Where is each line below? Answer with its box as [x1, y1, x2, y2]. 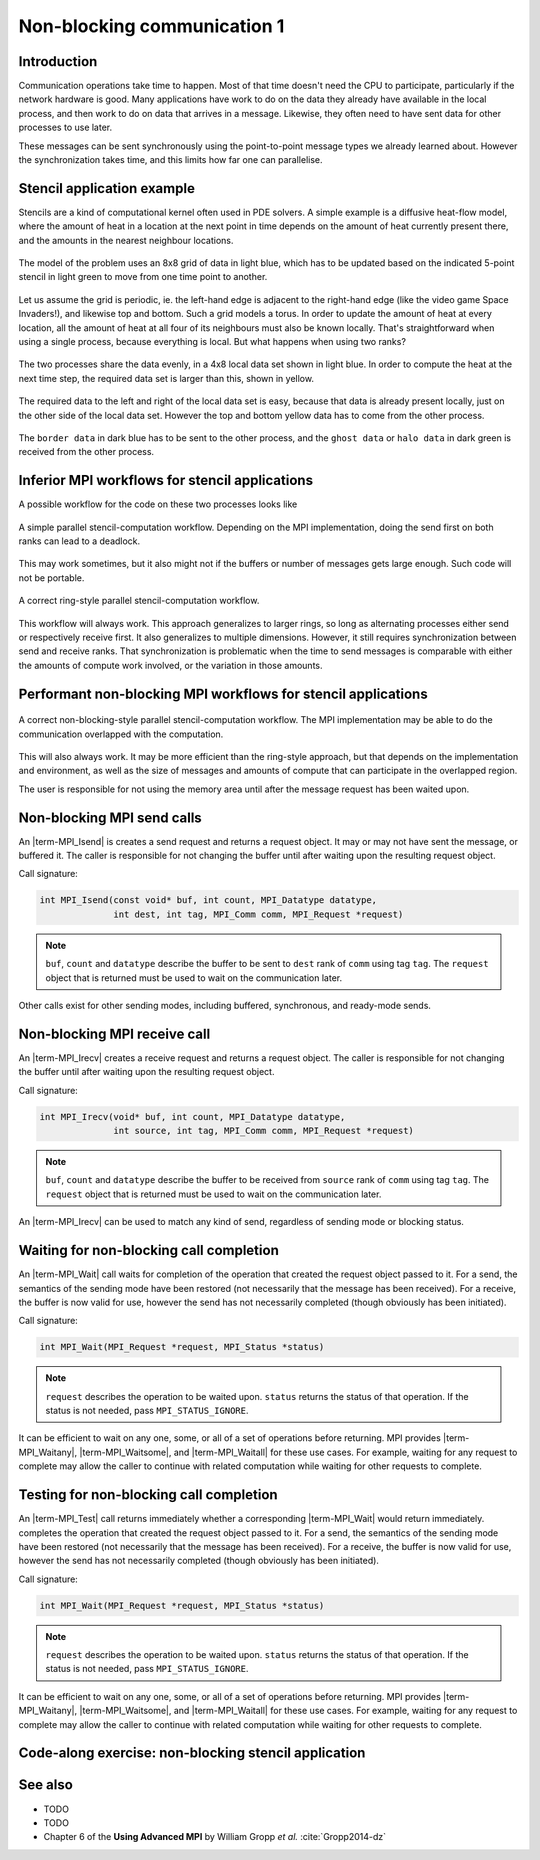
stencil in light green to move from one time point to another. [18, 271, 268, 283]
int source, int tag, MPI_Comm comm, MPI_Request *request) [113, 1125, 415, 1137]
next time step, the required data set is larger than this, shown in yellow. [18, 372, 315, 384]
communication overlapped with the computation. [18, 728, 224, 740]
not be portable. [18, 571, 85, 584]
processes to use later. [18, 121, 113, 134]
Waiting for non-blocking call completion [18, 1242, 279, 1259]
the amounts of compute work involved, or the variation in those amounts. [18, 659, 324, 671]
